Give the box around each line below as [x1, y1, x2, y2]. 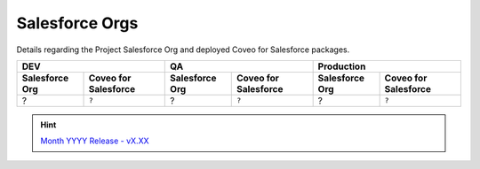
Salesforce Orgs [16, 13, 139, 33]
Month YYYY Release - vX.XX [40, 135, 149, 146]
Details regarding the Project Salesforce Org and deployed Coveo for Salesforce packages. [16, 44, 350, 55]
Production [317, 60, 366, 73]
